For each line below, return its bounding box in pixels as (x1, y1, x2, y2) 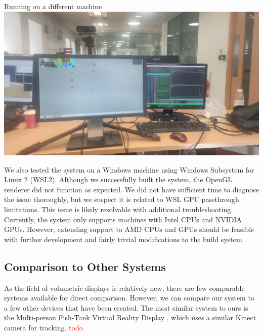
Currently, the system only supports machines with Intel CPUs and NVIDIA (4, 214, 242, 224)
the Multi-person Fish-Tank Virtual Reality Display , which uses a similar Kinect (4, 312, 256, 323)
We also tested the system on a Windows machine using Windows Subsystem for (4, 164, 254, 175)
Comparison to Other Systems (4, 258, 166, 274)
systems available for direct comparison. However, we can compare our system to (4, 292, 254, 303)
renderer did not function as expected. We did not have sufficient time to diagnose (4, 184, 259, 194)
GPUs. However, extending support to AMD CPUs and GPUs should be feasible (4, 224, 254, 234)
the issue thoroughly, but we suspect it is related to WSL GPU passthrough (4, 194, 239, 205)
